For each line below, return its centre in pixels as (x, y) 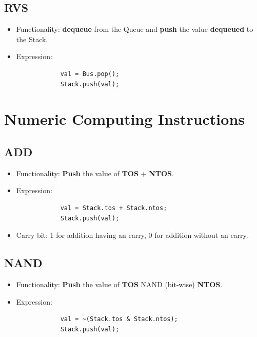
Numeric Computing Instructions (125, 119)
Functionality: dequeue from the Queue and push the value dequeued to (135, 29)
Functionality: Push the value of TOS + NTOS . (95, 173)
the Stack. (32, 39)
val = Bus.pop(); (90, 74)
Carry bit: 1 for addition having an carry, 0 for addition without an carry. (132, 235)
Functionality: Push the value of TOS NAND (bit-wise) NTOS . (119, 284)
